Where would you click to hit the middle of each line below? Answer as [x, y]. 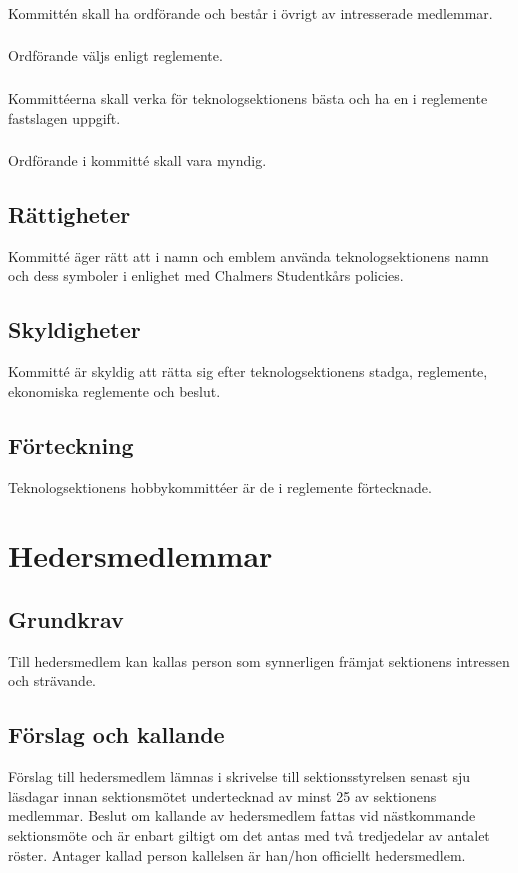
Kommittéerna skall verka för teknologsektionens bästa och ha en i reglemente [248, 97]
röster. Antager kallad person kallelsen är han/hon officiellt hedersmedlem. [237, 854]
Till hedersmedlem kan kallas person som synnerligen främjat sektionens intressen [259, 660]
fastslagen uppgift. [64, 117]
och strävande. [52, 680]
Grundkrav [66, 619]
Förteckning [71, 444]
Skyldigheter [74, 329]
